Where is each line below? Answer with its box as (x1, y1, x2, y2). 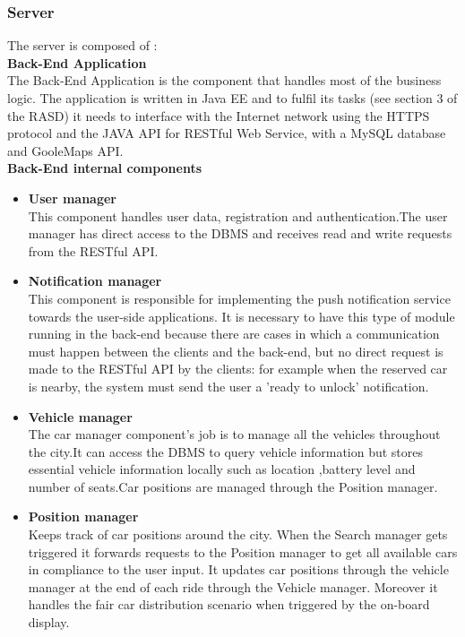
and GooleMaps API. (7, 141, 124, 159)
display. (28, 613, 70, 632)
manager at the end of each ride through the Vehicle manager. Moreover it (28, 577, 438, 596)
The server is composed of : (7, 36, 158, 55)
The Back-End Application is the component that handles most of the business (7, 71, 442, 90)
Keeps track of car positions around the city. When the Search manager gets (28, 525, 448, 544)
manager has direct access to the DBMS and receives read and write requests (28, 224, 452, 243)
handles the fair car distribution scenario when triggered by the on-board (28, 595, 430, 614)
